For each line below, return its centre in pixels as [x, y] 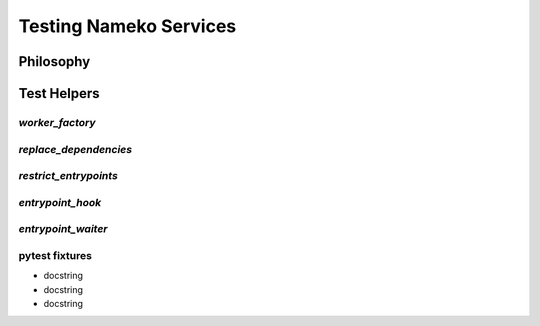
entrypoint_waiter [63, 229]
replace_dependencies [75, 149]
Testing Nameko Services [127, 26]
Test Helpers [59, 93]
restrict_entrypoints [68, 176]
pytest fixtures [55, 255]
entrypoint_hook [60, 202]
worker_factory [57, 122]
